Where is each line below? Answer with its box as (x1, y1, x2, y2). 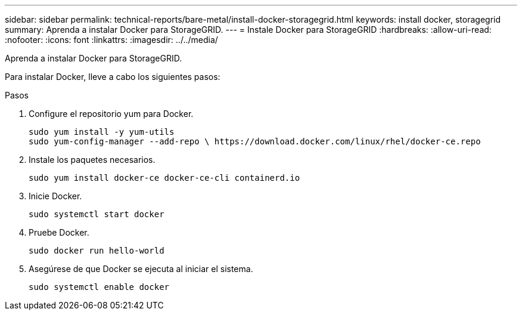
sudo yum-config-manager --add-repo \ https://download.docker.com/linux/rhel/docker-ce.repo (29, 137, 481, 146)
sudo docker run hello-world (29, 246, 164, 255)
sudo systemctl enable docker (29, 282, 170, 292)
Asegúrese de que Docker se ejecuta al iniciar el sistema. (29, 264, 253, 274)
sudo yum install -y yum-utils (29, 127, 175, 137)
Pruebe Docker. (29, 227, 89, 237)
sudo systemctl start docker (29, 209, 164, 219)
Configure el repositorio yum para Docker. (29, 109, 194, 119)
